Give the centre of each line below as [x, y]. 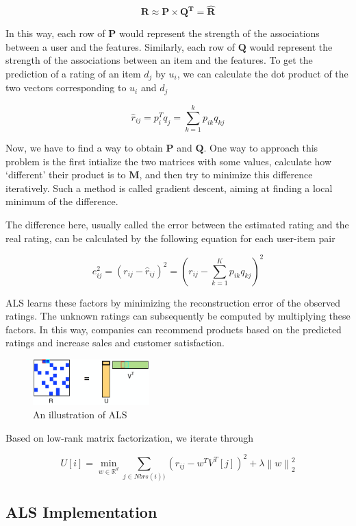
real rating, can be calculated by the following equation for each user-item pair [170, 238]
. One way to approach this [261, 148]
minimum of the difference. [62, 201]
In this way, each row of [55, 33]
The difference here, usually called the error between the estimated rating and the [177, 224]
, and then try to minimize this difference [226, 175]
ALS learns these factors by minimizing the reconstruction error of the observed [173, 302]
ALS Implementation [81, 511]
